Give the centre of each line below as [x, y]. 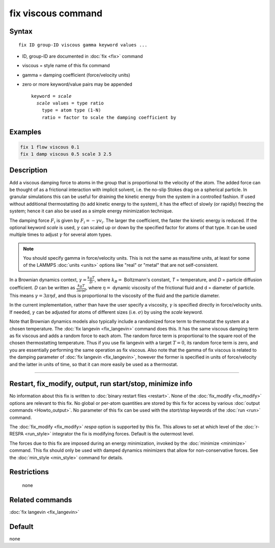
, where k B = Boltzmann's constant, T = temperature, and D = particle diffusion [178, 280]
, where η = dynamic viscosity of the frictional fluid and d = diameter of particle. [170, 288]
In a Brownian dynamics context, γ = [48, 280]
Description [29, 170]
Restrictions [29, 472]
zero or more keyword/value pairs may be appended [77, 85]
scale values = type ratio [70, 103]
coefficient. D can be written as [42, 288]
